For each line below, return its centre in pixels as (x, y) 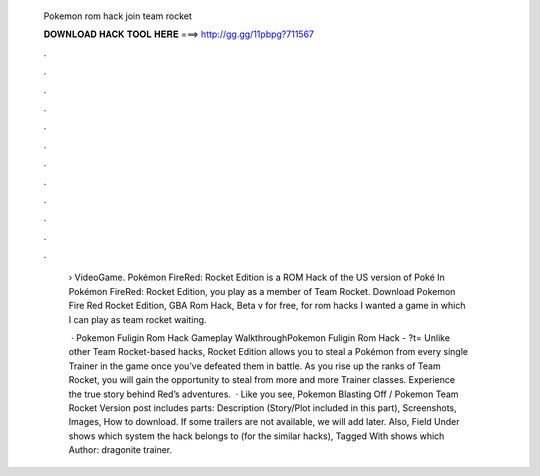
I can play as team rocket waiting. (137, 319)
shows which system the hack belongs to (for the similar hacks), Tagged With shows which (256, 436)
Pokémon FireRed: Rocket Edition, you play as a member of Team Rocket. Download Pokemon (262, 291)
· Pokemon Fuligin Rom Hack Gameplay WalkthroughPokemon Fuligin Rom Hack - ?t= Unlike (260, 338)
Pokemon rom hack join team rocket (117, 16)
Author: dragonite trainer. (120, 450)
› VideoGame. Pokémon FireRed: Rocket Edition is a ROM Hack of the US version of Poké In (256, 277)
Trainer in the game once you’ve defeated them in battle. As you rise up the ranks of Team (254, 366)
